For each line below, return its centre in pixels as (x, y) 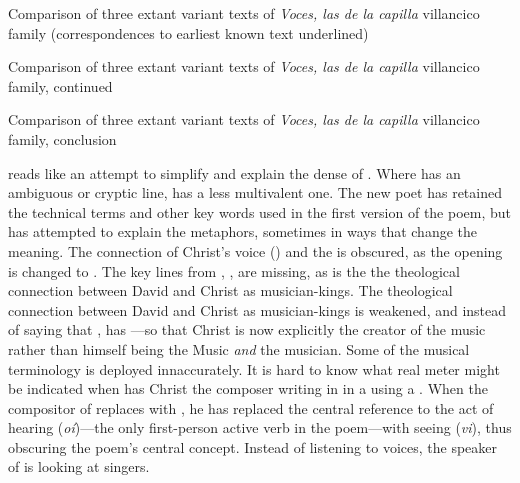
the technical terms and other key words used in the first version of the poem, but (260, 211)
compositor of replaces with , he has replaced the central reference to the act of (251, 407)
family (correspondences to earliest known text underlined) (188, 32)
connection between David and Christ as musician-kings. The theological (230, 290)
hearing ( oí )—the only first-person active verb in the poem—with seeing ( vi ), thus (260, 427)
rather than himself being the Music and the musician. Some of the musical (239, 348)
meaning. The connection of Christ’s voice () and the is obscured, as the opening (255, 250)
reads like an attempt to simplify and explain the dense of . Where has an (234, 172)
